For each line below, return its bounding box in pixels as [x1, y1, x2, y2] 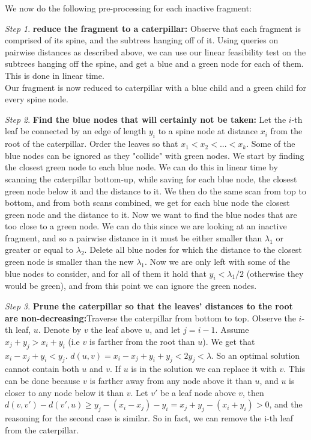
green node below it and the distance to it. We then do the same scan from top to [5, 184, 306, 197]
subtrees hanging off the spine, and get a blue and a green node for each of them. [5, 57, 304, 70]
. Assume [215, 323, 249, 336]
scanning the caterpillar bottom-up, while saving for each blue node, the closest [5, 172, 297, 185]
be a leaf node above [160, 386, 236, 398]
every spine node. [5, 93, 68, 105]
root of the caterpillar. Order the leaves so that [5, 137, 178, 150]
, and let [149, 323, 181, 336]
